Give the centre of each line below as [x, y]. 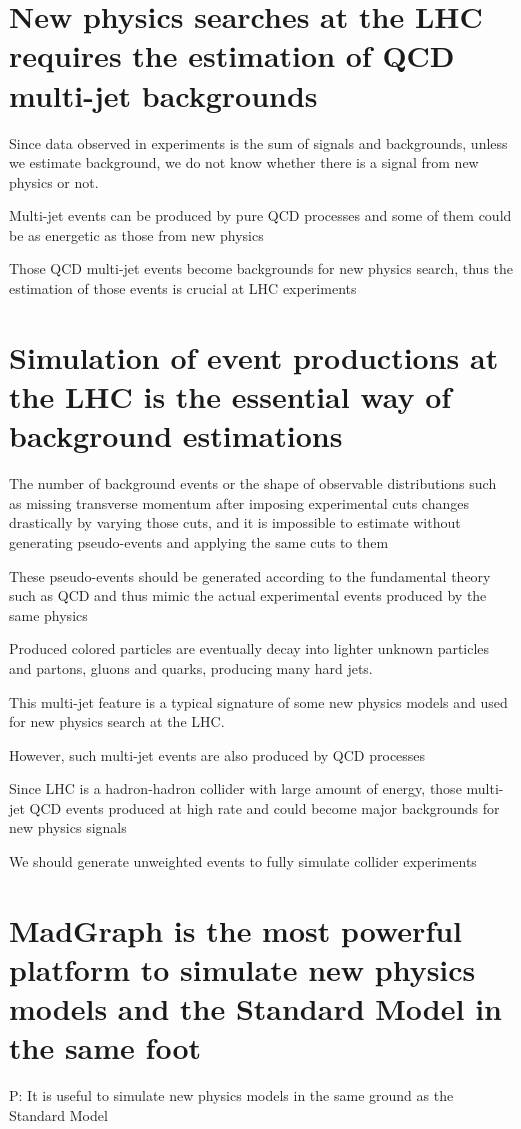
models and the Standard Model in [255, 1008]
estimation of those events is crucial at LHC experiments [183, 288]
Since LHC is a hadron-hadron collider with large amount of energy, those [235, 788]
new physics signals [68, 827]
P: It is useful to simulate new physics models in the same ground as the [231, 1095]
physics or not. [54, 181]
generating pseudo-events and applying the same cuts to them [199, 541]
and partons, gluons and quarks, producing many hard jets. [191, 667]
